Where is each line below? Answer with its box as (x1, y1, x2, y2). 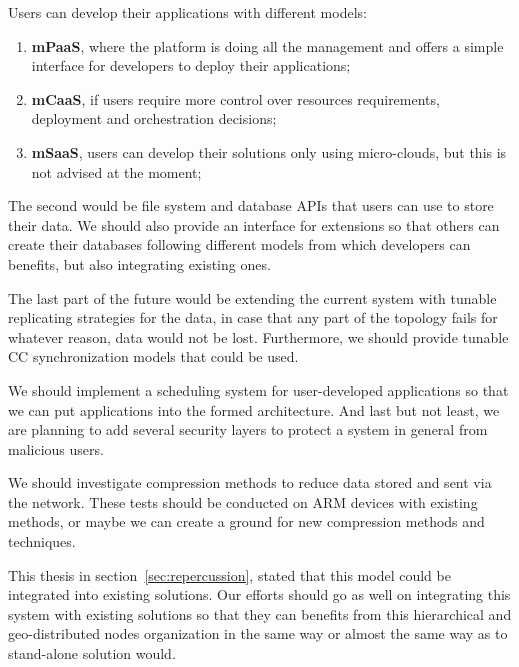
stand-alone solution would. (8, 643, 176, 664)
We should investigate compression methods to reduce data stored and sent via (8, 472, 492, 493)
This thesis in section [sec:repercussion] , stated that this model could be (8, 564, 451, 585)
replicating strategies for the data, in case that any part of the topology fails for (8, 307, 498, 328)
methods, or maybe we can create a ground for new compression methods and (8, 511, 485, 532)
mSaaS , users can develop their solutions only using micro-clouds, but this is (31, 141, 507, 162)
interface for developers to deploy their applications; (31, 55, 351, 76)
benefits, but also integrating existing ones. (8, 253, 271, 274)
